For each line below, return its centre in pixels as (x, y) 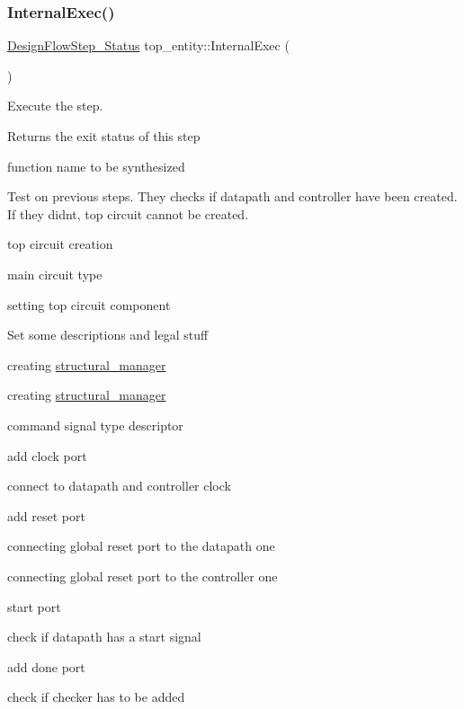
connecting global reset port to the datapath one (141, 546)
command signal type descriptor (95, 425)
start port (34, 606)
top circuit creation (60, 244)
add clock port (47, 455)
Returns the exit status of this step (104, 136)
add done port (46, 666)
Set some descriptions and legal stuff (108, 335)
